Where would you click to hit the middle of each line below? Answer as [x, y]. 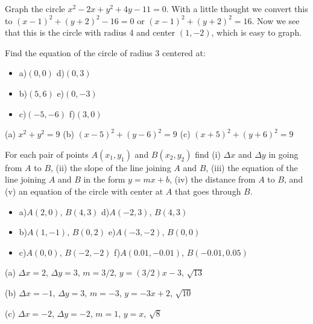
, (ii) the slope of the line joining [111, 167]
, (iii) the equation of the [252, 167]
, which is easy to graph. [257, 32]
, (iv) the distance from [213, 179]
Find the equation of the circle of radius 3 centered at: [105, 52]
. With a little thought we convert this [237, 8]
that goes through [208, 191]
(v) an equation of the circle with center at [84, 191]
